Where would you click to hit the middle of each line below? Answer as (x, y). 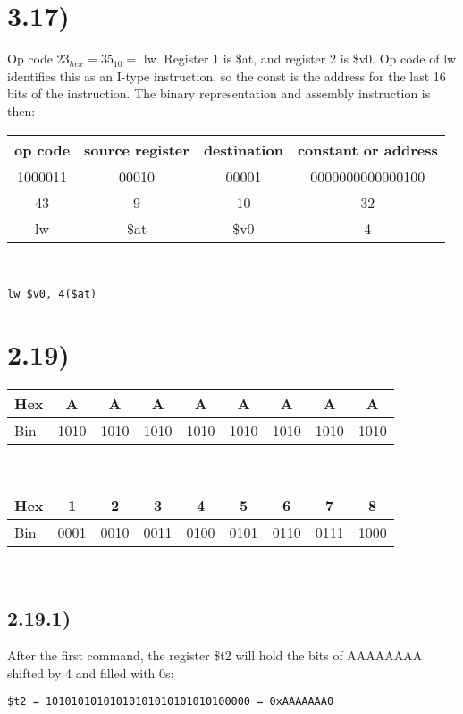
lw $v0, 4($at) (52, 294)
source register (137, 149)
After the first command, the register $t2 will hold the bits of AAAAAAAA (215, 655)
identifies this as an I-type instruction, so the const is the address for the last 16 (227, 76)
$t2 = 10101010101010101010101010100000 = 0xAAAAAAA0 (171, 702)
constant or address (367, 149)
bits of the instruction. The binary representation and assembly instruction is (219, 93)
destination (243, 149)
